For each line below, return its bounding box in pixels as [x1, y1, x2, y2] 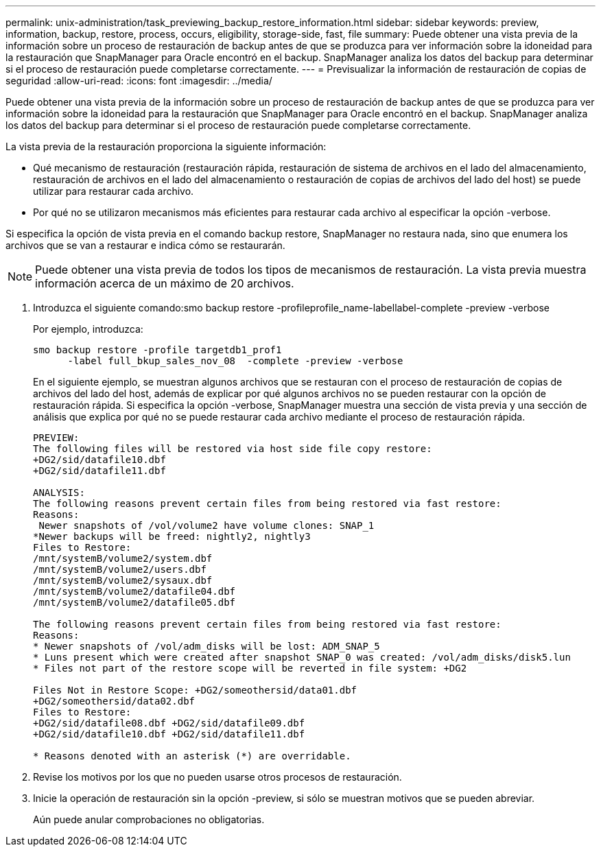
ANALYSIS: [33, 487, 85, 498]
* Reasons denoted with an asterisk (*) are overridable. [33, 750, 351, 761]
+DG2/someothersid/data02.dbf [33, 696, 196, 707]
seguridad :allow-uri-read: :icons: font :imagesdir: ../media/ [5, 75, 272, 86]
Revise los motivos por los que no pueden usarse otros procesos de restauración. [33, 771, 402, 783]
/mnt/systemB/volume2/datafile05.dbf [33, 597, 236, 608]
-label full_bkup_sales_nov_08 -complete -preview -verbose [67, 355, 403, 366]
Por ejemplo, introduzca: [33, 323, 143, 335]
